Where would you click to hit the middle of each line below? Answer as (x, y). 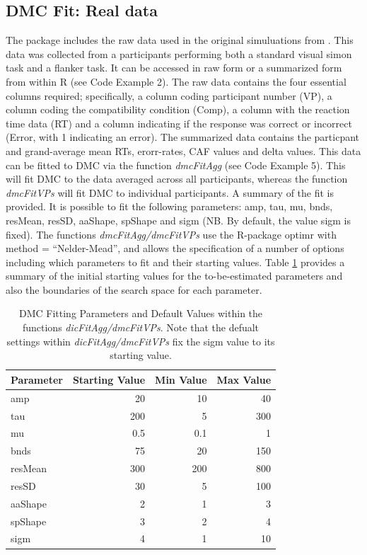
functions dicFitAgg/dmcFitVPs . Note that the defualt (141, 327)
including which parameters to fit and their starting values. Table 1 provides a (175, 262)
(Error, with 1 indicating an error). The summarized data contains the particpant (183, 137)
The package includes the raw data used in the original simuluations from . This (180, 40)
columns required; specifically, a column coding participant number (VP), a (169, 95)
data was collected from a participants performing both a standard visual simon (179, 53)
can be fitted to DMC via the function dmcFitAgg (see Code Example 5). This (176, 165)
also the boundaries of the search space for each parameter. (134, 289)
